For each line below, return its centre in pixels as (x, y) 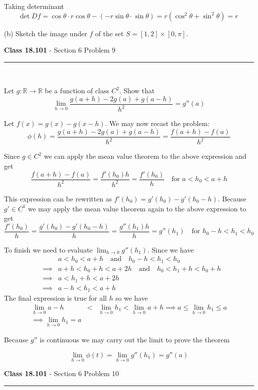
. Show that (137, 91)
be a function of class (77, 91)
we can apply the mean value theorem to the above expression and (145, 156)
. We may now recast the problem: (157, 123)
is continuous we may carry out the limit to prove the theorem (135, 340)
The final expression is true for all (56, 298)
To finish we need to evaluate (48, 249)
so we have (132, 298)
